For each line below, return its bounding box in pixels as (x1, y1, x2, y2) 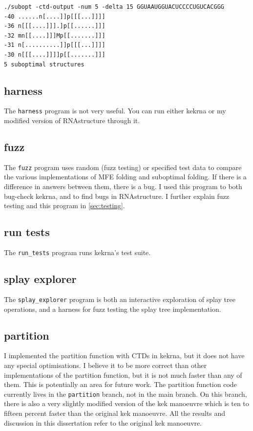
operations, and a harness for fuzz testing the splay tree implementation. (4, 303, 221, 314)
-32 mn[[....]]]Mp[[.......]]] (4, 32, 105, 39)
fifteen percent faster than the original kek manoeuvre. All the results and (4, 408, 226, 418)
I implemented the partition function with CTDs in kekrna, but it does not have (4, 350, 245, 361)
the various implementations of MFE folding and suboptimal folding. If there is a (4, 172, 247, 182)
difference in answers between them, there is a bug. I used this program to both (4, 181, 242, 192)
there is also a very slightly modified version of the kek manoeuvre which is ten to (4, 398, 249, 409)
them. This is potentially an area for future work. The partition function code (4, 379, 237, 389)
